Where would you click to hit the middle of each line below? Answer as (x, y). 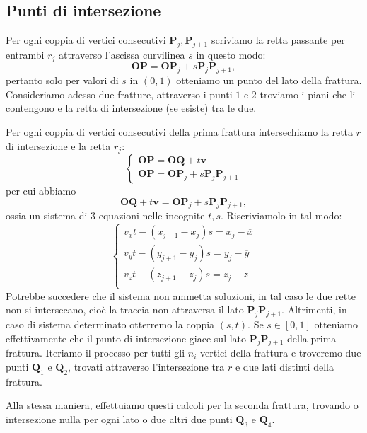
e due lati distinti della (284, 367)
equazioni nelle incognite (152, 215)
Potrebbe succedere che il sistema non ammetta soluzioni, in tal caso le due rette (181, 295)
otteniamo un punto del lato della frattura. (269, 80)
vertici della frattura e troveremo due (281, 353)
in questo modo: (231, 54)
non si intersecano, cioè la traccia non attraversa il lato (125, 310)
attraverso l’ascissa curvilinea (122, 54)
